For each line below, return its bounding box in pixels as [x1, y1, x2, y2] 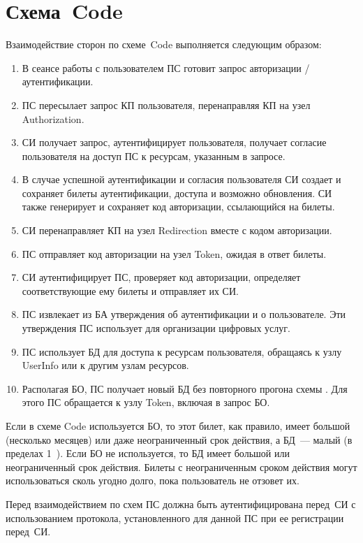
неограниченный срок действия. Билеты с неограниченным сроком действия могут [6, 459, 357, 474]
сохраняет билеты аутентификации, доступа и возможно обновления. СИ [22, 185, 332, 200]
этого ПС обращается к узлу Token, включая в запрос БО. [22, 395, 270, 410]
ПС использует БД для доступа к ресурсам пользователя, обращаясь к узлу [22, 344, 342, 359]
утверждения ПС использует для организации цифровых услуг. [22, 321, 290, 335]
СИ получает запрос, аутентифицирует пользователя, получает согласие [22, 135, 327, 150]
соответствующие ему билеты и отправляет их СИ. [22, 283, 239, 298]
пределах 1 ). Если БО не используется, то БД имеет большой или [6, 446, 290, 461]
